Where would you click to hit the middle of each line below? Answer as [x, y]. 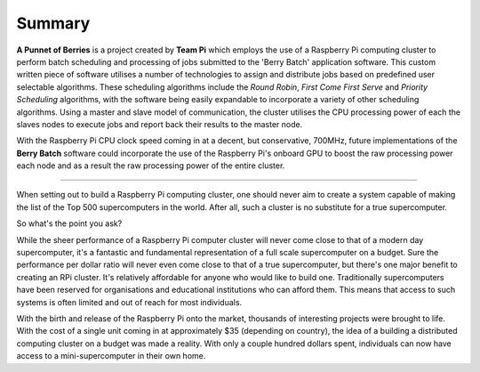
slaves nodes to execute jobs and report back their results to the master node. [160, 124]
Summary [53, 23]
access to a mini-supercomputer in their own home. [111, 356]
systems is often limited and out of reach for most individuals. [129, 302]
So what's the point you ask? [69, 223]
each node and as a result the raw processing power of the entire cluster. [151, 166]
